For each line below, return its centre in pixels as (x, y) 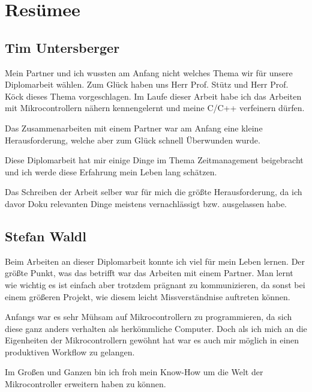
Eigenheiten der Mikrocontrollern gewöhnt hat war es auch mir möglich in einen (152, 340)
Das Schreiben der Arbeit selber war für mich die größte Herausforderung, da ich (154, 192)
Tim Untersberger (62, 47)
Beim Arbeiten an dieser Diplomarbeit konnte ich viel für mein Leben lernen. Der (155, 261)
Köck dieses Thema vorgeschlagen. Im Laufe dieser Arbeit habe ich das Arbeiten (153, 96)
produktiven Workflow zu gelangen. (70, 351)
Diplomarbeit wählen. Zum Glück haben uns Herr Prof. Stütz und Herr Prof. (147, 84)
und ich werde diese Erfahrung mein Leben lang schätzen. (111, 171)
